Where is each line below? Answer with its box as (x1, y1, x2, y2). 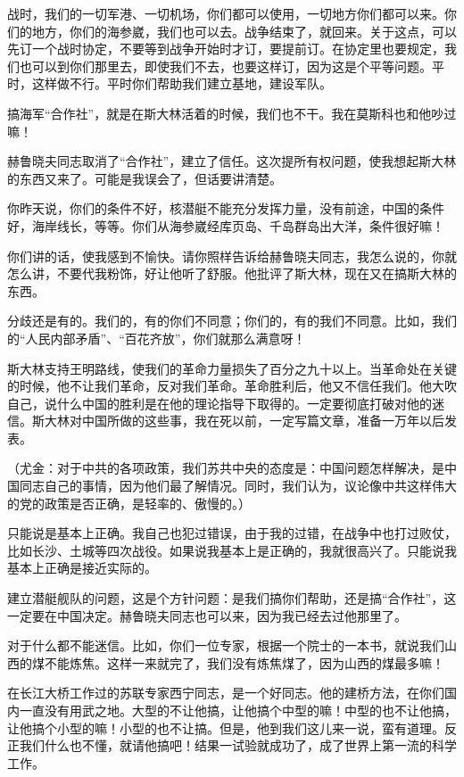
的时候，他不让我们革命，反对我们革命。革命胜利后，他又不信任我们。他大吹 (7, 376, 457, 395)
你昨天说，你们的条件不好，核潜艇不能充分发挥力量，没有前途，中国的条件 (7, 199, 444, 218)
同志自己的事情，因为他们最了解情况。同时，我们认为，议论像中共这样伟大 (19, 476, 457, 495)
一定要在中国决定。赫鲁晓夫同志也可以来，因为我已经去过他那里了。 (7, 606, 407, 624)
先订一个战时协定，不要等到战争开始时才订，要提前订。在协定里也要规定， (7, 39, 444, 58)
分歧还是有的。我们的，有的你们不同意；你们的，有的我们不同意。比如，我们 (7, 311, 457, 330)
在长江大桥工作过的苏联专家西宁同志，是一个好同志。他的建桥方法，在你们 (7, 683, 444, 702)
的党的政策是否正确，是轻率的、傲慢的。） (7, 493, 251, 512)
